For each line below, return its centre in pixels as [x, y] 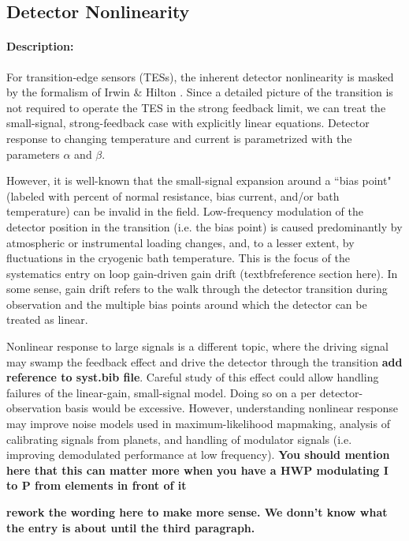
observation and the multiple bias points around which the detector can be [187, 304]
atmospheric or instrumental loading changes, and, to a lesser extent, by [180, 242]
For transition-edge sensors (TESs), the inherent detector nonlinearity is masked [200, 76]
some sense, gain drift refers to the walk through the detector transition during [197, 289]
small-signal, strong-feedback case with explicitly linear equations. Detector [188, 123]
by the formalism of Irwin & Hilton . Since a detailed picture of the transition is [200, 92]
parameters [33, 154]
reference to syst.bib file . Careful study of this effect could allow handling [193, 377]
